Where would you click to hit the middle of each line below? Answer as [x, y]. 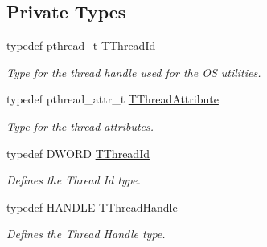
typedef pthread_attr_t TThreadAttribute [113, 99]
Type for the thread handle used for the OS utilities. [134, 72]
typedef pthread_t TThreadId [81, 45]
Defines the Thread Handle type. [86, 234]
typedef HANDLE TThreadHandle [92, 207]
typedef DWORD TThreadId [78, 153]
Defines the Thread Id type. [74, 180]
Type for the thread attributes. [80, 126]
